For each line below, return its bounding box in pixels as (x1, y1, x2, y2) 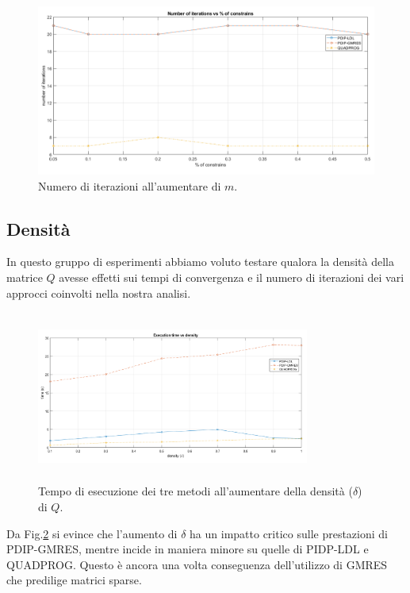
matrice (6, 268, 43, 285)
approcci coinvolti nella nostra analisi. (6, 284, 191, 301)
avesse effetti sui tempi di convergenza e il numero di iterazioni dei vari (59, 268, 404, 285)
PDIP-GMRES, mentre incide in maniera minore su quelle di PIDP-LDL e (6, 541, 369, 557)
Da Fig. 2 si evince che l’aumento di (6, 525, 178, 541)
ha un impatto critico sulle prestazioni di (190, 525, 388, 541)
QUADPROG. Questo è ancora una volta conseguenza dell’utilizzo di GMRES (6, 556, 388, 572)
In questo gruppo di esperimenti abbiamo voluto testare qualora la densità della (6, 253, 394, 270)
